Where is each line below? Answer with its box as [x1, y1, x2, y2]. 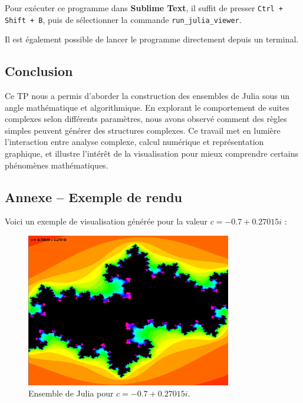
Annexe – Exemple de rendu [5, 187, 182, 206]
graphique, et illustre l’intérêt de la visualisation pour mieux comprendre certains [5, 147, 299, 160]
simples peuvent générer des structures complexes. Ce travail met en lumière [5, 124, 281, 136]
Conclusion [5, 62, 73, 80]
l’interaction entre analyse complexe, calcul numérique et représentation [5, 136, 264, 148]
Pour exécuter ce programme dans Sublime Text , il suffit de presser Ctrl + [5, 2, 284, 14]
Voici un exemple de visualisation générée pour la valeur [5, 215, 208, 227]
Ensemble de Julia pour [28, 387, 114, 399]
